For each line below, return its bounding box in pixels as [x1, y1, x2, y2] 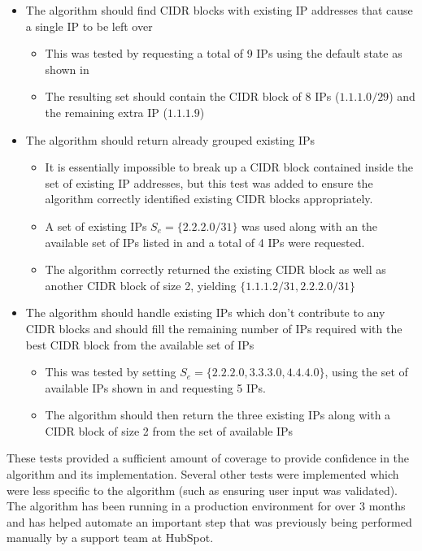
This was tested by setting [45, 363, 176, 380]
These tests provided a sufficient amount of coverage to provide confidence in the [7, 449, 410, 466]
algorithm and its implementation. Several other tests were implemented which [7, 466, 399, 483]
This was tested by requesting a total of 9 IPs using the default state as [45, 45, 402, 62]
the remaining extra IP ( [45, 103, 167, 120]
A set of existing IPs [45, 217, 147, 234]
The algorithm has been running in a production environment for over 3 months [7, 497, 406, 514]
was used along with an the [241, 217, 378, 234]
